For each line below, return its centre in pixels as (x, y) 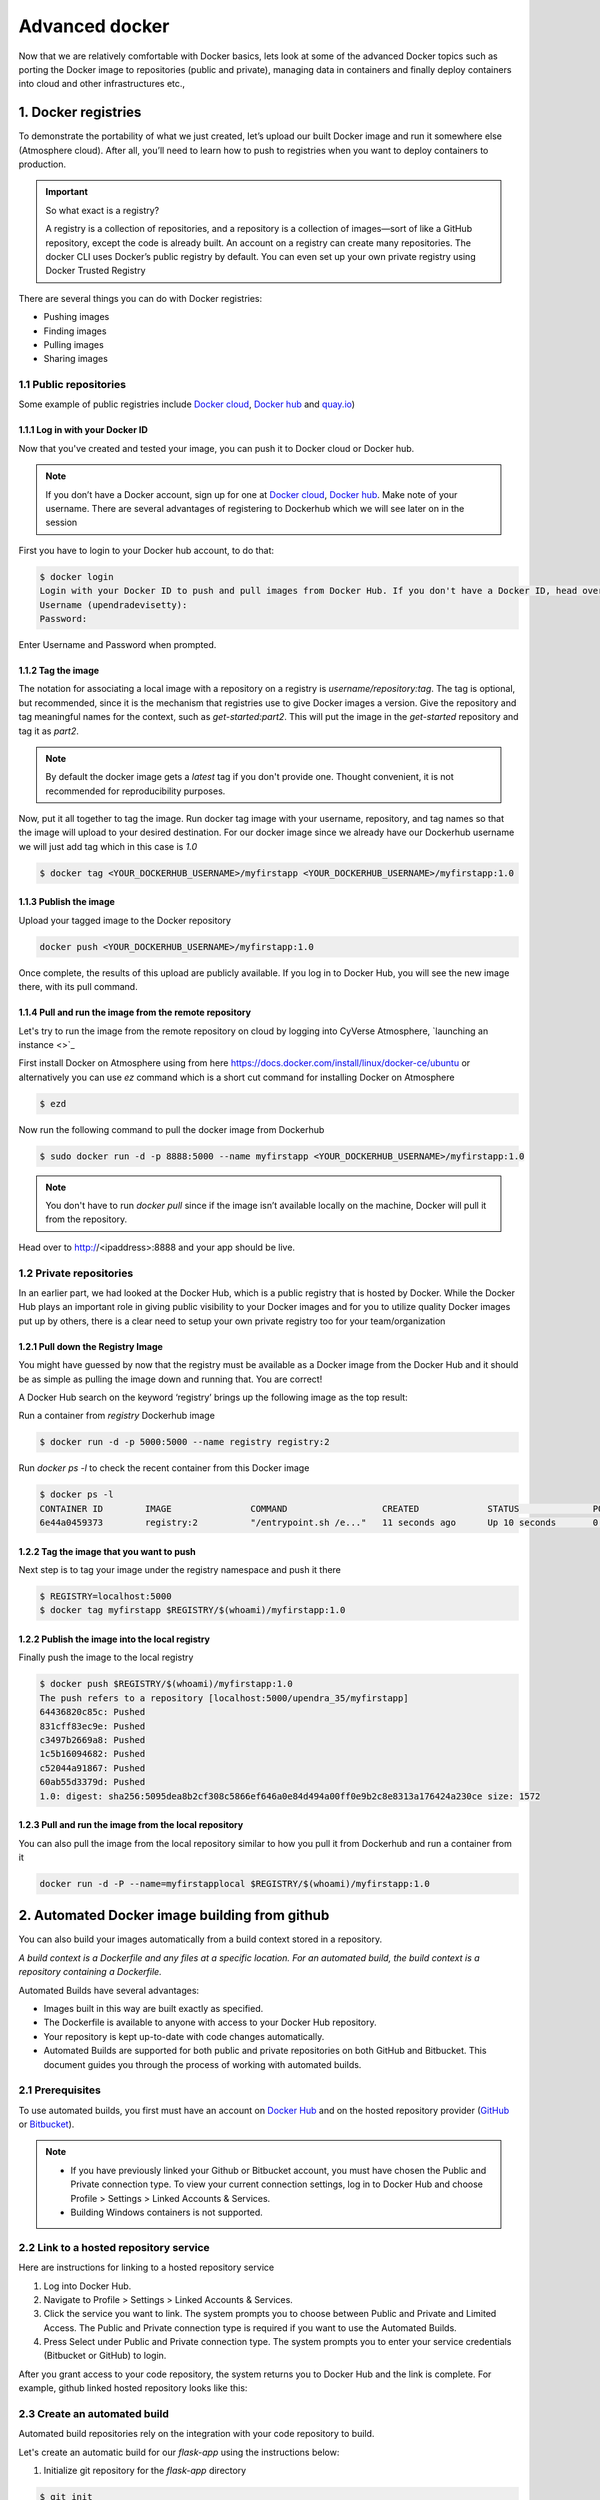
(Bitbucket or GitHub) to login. (105, 2356)
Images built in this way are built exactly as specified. (153, 2008)
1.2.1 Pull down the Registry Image (91, 1346)
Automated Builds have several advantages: (109, 1990)
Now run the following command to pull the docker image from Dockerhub (171, 1129)
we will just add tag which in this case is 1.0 (108, 846)
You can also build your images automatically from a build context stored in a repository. (200, 1939)
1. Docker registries (80, 112)
